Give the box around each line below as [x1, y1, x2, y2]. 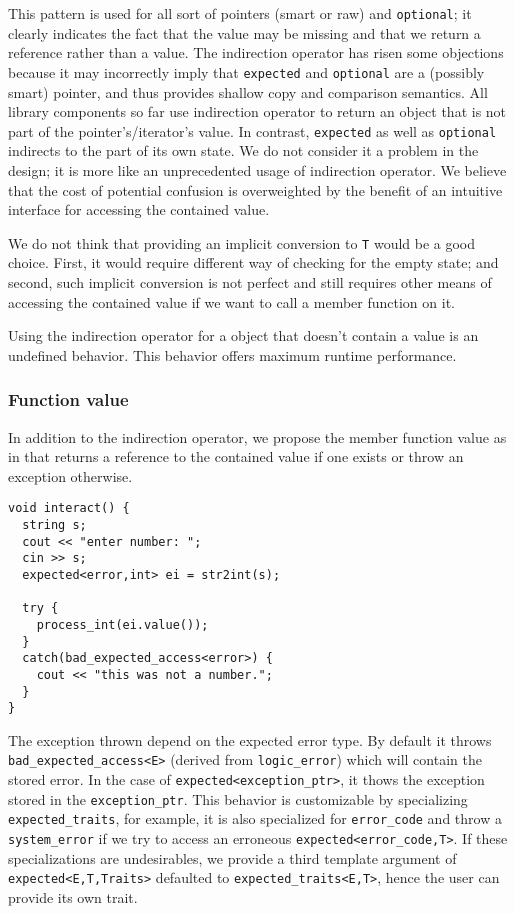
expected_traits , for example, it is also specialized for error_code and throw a [8, 808, 502, 829]
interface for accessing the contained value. [8, 199, 270, 220]
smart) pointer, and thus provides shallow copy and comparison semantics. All [8, 81, 488, 102]
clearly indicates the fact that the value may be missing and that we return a [8, 22, 481, 43]
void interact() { [8, 501, 130, 516]
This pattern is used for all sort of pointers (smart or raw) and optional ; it [8, 3, 472, 23]
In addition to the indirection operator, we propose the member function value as [8, 426, 507, 447]
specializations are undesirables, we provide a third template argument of [8, 847, 457, 868]
